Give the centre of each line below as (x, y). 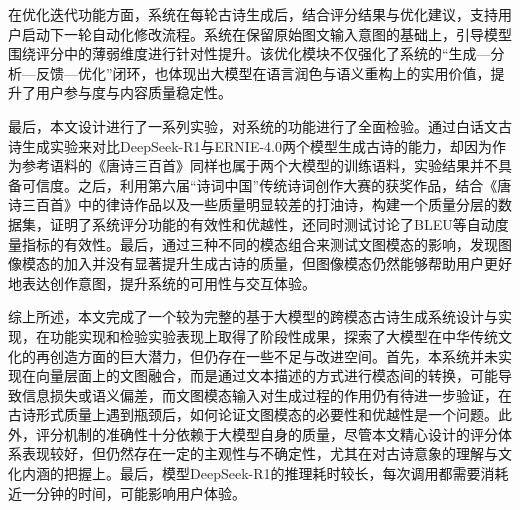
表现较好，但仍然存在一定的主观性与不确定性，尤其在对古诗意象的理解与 (259, 453)
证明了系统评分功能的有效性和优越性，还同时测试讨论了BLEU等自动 (272, 223)
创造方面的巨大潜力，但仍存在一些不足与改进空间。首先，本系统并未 (273, 355)
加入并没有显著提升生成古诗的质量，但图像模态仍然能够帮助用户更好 (287, 263)
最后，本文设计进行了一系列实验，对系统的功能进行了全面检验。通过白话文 (253, 125)
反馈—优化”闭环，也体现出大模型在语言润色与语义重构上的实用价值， (263, 72)
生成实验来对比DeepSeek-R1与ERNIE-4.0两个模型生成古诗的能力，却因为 (256, 145)
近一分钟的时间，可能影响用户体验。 (127, 492)
